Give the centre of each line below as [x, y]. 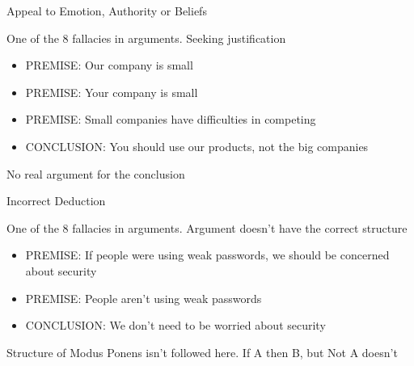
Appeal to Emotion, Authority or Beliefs [107, 11]
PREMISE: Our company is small [109, 65]
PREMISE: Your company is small [112, 92]
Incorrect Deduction [56, 201]
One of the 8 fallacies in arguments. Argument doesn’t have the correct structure [207, 227]
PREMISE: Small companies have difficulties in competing [171, 119]
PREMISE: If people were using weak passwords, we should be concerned [207, 255]
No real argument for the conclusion [96, 173]
